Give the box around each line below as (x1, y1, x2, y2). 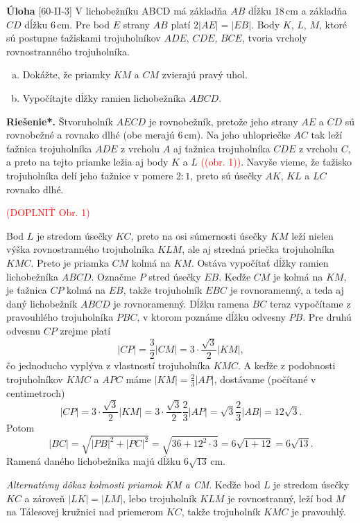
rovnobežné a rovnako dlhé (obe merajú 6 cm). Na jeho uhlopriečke (6, 127, 291, 142)
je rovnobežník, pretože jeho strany (148, 114, 298, 128)
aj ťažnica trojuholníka (173, 141, 271, 155)
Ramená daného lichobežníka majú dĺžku (6, 454, 181, 468)
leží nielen (291, 228, 334, 242)
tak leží (311, 127, 343, 142)
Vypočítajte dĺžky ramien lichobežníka (22, 90, 186, 105)
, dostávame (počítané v (214, 371, 316, 386)
